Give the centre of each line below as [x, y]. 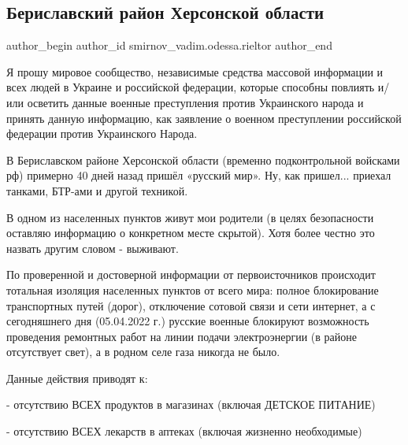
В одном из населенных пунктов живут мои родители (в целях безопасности [190, 217]
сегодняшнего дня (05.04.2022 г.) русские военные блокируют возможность [188, 321]
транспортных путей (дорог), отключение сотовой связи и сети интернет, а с [191, 305]
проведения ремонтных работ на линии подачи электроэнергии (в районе [182, 336]
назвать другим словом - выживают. [93, 248]
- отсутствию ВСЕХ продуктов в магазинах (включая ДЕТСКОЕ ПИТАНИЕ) [191, 404]
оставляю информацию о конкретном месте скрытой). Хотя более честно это [191, 233]
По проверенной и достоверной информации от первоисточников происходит [191, 274]
